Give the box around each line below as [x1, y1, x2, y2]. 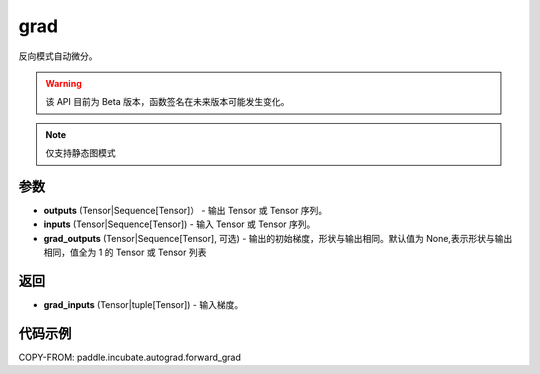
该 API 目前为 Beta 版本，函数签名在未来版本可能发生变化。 [45, 96, 290, 108]
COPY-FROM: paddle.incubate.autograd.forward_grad [18, 351, 242, 363]
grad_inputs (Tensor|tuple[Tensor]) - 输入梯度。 [43, 299, 244, 311]
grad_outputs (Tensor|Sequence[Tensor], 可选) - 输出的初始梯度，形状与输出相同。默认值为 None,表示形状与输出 [43, 232, 513, 244]
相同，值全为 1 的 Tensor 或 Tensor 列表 [43, 246, 207, 259]
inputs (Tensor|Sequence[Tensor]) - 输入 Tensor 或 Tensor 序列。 [43, 218, 316, 230]
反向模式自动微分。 [18, 50, 98, 62]
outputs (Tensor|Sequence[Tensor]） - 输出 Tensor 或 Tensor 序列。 [43, 205, 328, 217]
